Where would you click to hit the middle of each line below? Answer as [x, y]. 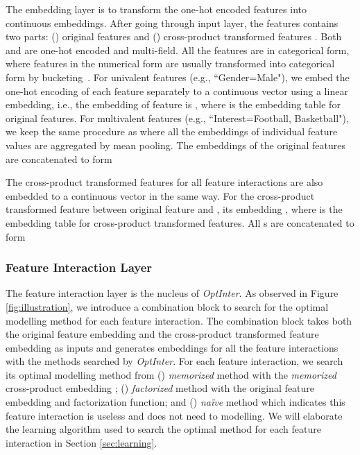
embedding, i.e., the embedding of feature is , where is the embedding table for [173, 104]
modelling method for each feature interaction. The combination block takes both [179, 320]
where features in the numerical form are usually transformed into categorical [170, 63]
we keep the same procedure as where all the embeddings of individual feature [172, 131]
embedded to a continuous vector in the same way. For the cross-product [160, 195]
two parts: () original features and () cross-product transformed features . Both [174, 36]
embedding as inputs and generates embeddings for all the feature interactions [172, 347]
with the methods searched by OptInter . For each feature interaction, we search [174, 361]
